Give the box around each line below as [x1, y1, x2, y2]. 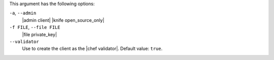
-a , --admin [9, 10, 37, 16]
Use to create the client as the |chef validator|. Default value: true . [22, 46, 163, 52]
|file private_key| [22, 31, 57, 38]
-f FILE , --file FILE [9, 24, 60, 31]
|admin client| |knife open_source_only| [22, 17, 105, 23]
